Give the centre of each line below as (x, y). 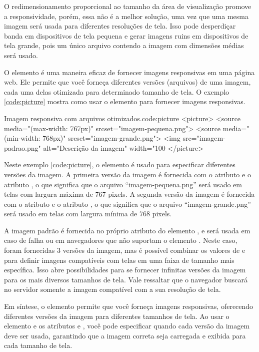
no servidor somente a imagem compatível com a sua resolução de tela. (112, 289)
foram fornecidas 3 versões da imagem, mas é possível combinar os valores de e (125, 250)
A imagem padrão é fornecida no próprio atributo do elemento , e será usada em (127, 230)
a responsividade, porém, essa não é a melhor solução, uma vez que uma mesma (126, 16)
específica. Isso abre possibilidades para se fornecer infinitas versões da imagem (125, 270)
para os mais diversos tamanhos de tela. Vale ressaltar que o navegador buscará (126, 279)
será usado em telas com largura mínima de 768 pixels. (88, 214)
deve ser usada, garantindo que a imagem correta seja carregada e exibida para (125, 335)
